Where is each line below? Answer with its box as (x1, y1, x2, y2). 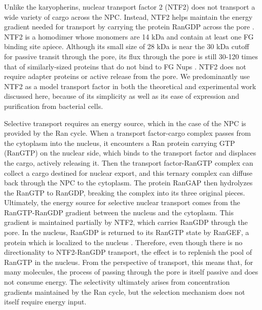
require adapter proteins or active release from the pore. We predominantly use (4, 71, 250, 82)
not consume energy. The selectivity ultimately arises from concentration (4, 277, 230, 287)
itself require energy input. (4, 296, 87, 307)
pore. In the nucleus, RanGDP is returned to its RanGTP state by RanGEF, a (4, 227, 249, 238)
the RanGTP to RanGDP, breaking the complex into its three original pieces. (4, 187, 245, 198)
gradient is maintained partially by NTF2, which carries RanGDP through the (4, 217, 248, 227)
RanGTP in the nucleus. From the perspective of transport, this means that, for (4, 256, 253, 267)
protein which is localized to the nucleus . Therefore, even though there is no (4, 237, 243, 247)
